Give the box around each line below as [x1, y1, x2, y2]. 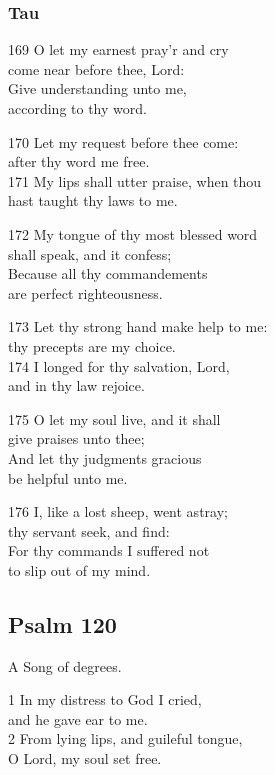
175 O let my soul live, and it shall [8, 408, 221, 429]
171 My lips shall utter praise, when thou [8, 170, 262, 191]
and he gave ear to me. [8, 708, 148, 729]
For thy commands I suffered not [8, 540, 210, 561]
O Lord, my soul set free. [8, 748, 162, 769]
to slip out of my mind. [8, 559, 151, 580]
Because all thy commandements [8, 263, 208, 284]
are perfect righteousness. [8, 282, 163, 303]
